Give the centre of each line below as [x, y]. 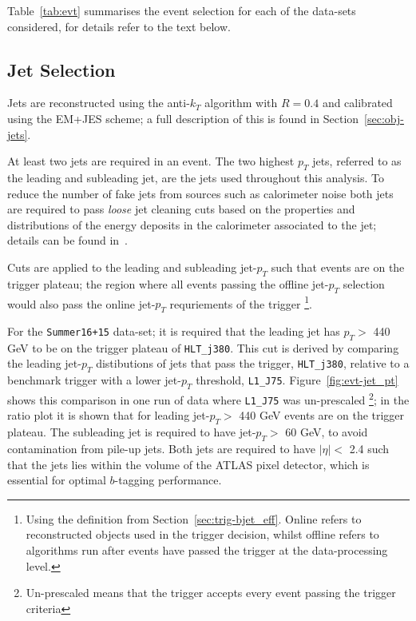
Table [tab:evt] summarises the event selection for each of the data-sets [182, 10]
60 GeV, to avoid [327, 432]
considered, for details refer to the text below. [119, 26]
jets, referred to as [357, 161]
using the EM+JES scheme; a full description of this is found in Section [183, 118]
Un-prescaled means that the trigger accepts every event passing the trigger [211, 593]
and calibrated [357, 103]
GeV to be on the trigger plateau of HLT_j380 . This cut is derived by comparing [203, 347]
